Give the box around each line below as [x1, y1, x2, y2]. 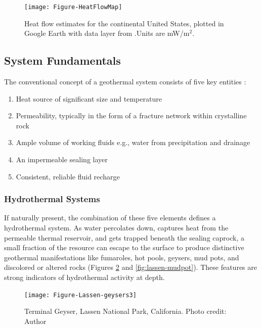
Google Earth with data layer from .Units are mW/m [24, 28, 190, 38]
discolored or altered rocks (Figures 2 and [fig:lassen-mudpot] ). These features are [4, 262, 257, 272]
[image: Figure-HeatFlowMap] [24, 4, 122, 11]
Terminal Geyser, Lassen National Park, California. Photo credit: [24, 306, 227, 316]
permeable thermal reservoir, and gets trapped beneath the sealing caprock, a [4, 232, 244, 243]
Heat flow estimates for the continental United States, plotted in [24, 18, 224, 28]
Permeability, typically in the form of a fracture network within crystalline [16, 110, 247, 121]
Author [24, 315, 47, 326]
